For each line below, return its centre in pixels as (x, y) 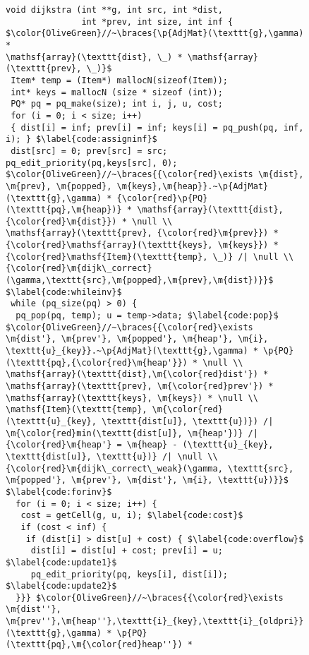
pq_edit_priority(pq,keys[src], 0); (92, 163)
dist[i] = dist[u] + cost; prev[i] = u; (127, 551)
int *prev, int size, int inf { (157, 22)
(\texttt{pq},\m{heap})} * (69, 210)
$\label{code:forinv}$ (59, 492)
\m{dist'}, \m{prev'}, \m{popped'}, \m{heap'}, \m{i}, (137, 339)
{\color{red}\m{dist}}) (61, 221)
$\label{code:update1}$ (61, 562)
